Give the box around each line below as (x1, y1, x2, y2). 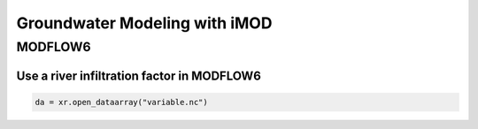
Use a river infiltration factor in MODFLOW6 (16, 68, 261, 83)
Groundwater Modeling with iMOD (16, 13, 273, 33)
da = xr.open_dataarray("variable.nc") (35, 97, 208, 107)
